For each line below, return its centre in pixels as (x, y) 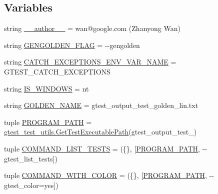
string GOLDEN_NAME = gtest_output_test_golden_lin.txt (101, 105)
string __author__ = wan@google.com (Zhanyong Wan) (92, 28)
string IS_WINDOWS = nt (46, 88)
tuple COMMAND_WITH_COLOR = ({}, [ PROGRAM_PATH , (105, 175)
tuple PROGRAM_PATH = (48, 122)
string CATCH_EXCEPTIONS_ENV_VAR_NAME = (90, 62)
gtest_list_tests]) (31, 158)
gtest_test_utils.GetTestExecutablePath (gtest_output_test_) (100, 132)
